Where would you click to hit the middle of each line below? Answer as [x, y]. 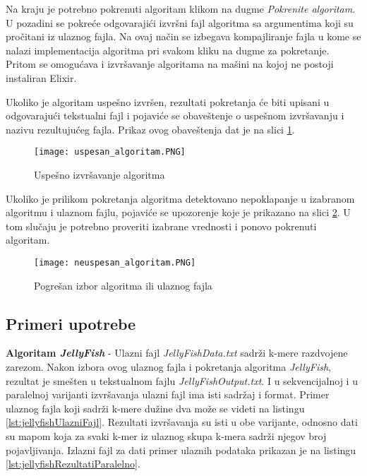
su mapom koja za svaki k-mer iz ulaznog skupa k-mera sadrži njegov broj [166, 435]
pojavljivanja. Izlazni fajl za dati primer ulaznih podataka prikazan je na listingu [181, 450]
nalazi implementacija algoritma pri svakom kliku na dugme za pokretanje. [168, 50]
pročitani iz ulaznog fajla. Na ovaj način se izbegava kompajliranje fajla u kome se [183, 36]
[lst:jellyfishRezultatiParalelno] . [73, 464]
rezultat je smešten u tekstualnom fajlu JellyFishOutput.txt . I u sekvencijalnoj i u [182, 380]
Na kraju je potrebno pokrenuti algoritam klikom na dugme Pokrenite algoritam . [181, 8]
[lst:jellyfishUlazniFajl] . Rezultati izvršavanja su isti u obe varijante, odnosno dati [182, 422]
